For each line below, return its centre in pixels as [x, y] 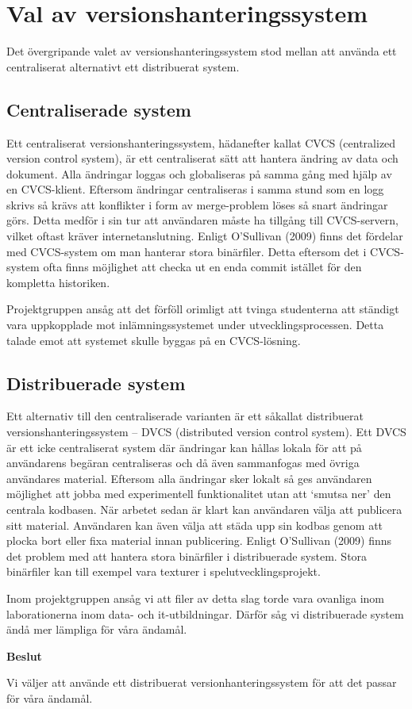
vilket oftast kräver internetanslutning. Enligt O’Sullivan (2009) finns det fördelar [205, 236]
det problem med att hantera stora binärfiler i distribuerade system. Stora [187, 556]
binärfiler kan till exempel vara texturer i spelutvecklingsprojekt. [164, 571]
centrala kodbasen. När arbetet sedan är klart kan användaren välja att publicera [204, 509]
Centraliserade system [99, 109]
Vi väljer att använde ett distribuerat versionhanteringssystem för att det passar [202, 682]
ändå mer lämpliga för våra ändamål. [97, 629]
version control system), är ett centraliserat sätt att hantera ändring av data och [202, 158]
